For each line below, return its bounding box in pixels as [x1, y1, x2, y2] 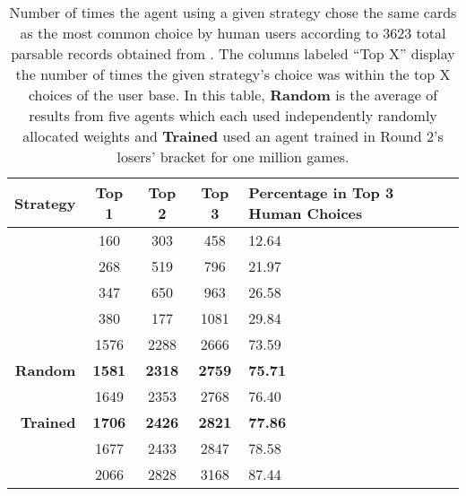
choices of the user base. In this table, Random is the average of [28, 84, 438, 105]
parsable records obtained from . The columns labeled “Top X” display [11, 43, 455, 64]
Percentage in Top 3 [248, 182, 394, 203]
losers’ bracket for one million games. [116, 146, 349, 167]
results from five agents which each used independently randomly [29, 105, 437, 126]
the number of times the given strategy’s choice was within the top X [15, 64, 451, 84]
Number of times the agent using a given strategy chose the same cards [9, 2, 457, 22]
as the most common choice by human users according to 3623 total [20, 22, 446, 43]
